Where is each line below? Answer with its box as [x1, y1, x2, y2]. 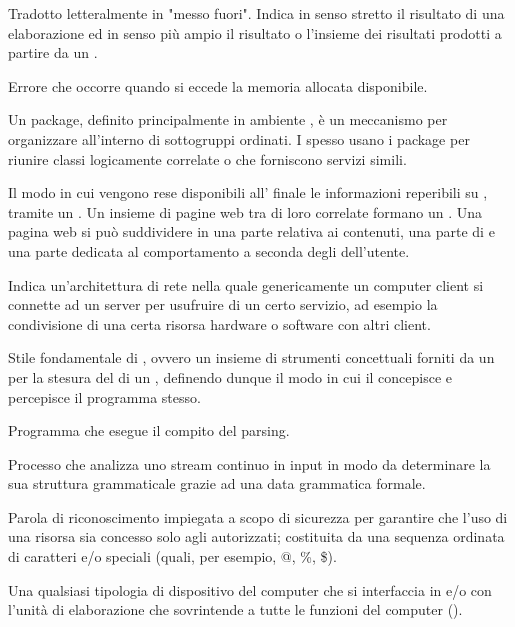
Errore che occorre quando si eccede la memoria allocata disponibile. [8, 75, 428, 96]
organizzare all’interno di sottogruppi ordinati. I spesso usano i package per [8, 128, 470, 149]
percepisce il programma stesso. [8, 386, 201, 407]
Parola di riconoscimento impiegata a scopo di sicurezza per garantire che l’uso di [8, 506, 508, 527]
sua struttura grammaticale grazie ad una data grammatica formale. [8, 473, 426, 494]
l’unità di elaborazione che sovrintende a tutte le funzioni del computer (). [8, 599, 463, 620]
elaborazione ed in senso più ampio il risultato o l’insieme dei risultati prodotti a [8, 22, 502, 43]
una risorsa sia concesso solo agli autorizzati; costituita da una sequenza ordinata [8, 526, 505, 547]
